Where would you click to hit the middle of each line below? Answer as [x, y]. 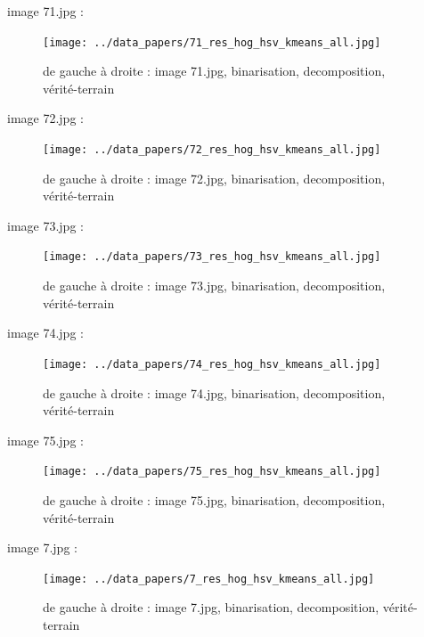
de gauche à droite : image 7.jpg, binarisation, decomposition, [211, 607]
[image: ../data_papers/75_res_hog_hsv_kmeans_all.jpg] [212, 472]
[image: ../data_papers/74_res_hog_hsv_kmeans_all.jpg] [212, 364]
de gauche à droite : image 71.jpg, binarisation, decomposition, [214, 71]
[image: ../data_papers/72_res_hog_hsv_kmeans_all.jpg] [212, 150]
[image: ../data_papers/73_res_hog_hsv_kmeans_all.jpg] [212, 257]
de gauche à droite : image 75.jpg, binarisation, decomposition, [214, 500]
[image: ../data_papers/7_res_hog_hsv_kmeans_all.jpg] [209, 579]
